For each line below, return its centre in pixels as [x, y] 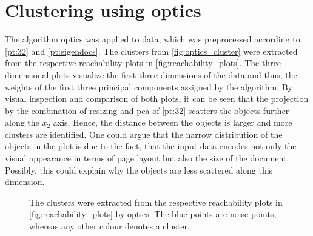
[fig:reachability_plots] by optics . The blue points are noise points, [153, 214]
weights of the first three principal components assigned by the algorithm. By [149, 86]
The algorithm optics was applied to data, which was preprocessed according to [153, 39]
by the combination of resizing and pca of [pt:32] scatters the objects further [147, 110]
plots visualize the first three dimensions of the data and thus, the [174, 74]
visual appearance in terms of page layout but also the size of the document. [147, 158]
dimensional [27, 74]
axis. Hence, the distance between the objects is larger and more [173, 122]
